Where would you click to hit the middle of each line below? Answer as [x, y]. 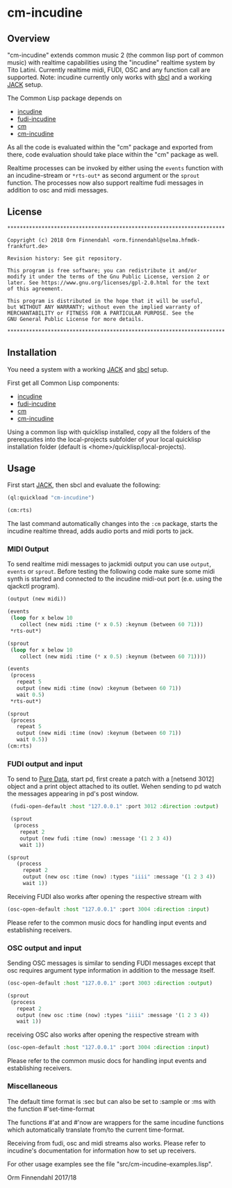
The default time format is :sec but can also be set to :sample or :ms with [111, 1101]
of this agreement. [35, 289]
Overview [29, 39]
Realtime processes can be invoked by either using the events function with [115, 168]
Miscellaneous [32, 1087]
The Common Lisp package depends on [65, 98]
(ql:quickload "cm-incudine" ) [51, 498]
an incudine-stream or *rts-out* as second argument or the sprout [103, 175]
